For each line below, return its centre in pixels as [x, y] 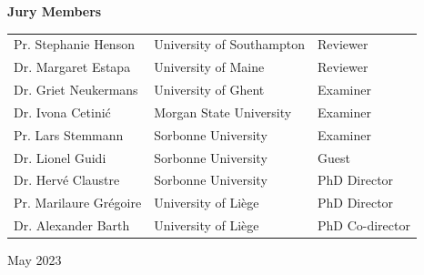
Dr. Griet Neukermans [76, 90]
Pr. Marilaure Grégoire [78, 203]
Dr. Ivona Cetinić [62, 112]
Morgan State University [223, 112]
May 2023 [35, 260]
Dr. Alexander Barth [72, 225]
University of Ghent [209, 90]
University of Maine [209, 67]
